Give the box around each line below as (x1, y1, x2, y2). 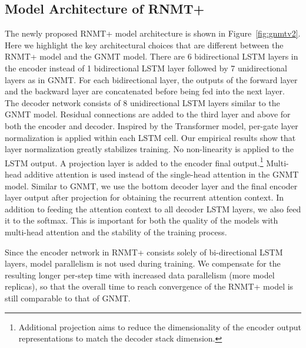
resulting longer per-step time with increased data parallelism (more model (5, 268, 275, 281)
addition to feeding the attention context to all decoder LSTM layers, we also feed (5, 202, 301, 215)
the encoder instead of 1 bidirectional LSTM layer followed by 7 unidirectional (5, 61, 287, 74)
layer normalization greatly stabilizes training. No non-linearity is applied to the (5, 143, 294, 155)
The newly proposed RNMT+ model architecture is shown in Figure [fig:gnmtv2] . (5, 27, 301, 40)
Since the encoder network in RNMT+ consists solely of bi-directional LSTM (5, 245, 283, 258)
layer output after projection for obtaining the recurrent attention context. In (5, 191, 284, 203)
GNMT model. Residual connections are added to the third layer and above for (5, 108, 291, 120)
